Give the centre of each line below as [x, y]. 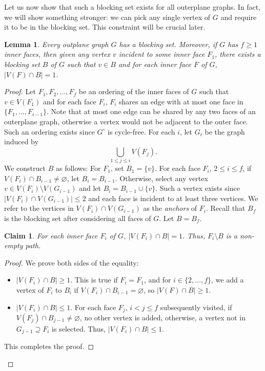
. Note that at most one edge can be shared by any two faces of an [151, 111]
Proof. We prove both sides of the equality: [72, 262]
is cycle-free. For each [141, 131]
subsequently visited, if [196, 307]
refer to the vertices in [39, 208]
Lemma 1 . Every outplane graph [56, 44]
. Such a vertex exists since [198, 188]
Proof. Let [20, 91]
